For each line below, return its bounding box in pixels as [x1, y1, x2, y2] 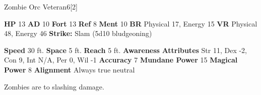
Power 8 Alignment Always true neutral [4, 64, 135, 74]
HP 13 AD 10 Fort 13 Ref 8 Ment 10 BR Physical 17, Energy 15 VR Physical [4, 18, 257, 28]
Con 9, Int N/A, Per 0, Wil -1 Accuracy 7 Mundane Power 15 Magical [4, 54, 238, 65]
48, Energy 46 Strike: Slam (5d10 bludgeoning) [4, 28, 152, 38]
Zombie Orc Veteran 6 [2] [4, 1, 78, 11]
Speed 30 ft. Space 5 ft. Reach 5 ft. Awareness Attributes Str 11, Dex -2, [4, 44, 247, 55]
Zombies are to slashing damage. [4, 81, 104, 91]
